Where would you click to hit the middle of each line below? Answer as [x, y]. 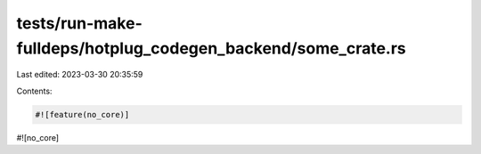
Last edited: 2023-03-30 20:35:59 [80, 75]
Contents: [34, 91]
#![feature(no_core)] [82, 114]
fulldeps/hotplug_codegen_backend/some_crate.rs [212, 48]
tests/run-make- [79, 23]
